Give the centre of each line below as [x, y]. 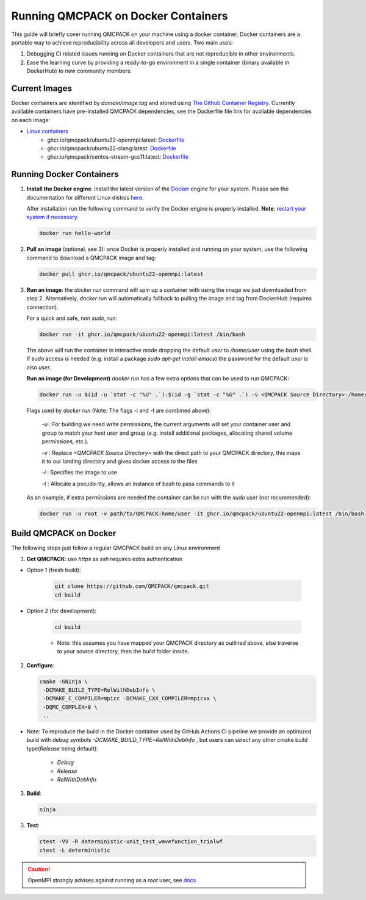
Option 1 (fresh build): [54, 570]
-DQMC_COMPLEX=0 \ [70, 707]
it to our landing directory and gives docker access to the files [120, 461]
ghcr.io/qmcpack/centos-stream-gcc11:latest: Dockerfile [118, 157]
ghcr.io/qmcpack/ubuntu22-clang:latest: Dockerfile [112, 148]
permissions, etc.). [65, 441]
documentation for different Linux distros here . [85, 197]
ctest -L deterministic [75, 850]
